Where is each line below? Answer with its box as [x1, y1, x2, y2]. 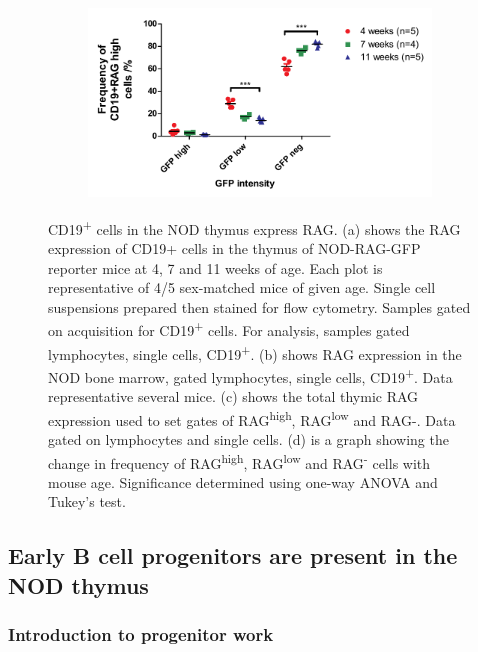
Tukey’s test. [48, 491, 126, 512]
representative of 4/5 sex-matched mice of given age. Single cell [48, 277, 436, 298]
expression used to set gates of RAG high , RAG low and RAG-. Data [48, 406, 456, 430]
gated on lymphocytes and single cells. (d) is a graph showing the [48, 429, 449, 450]
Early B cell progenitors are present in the [8, 540, 458, 571]
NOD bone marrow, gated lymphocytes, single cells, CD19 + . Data [48, 363, 453, 387]
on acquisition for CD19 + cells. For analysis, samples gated [48, 317, 410, 341]
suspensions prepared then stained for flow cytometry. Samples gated [48, 296, 471, 317]
